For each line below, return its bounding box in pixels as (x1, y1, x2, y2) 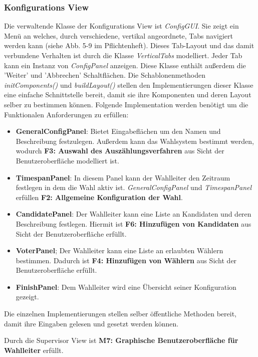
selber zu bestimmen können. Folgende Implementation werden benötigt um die (4, 99, 248, 109)
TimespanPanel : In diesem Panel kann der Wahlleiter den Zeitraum (16, 172, 230, 183)
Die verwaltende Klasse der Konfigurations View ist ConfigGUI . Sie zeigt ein (4, 21, 239, 31)
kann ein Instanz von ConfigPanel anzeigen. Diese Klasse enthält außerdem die (4, 60, 246, 70)
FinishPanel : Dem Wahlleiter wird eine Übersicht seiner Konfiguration (16, 281, 236, 292)
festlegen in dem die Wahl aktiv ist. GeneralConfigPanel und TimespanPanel (16, 182, 252, 193)
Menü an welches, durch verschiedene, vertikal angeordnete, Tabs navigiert (4, 30, 233, 41)
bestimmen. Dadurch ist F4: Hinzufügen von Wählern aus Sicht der (16, 255, 237, 265)
